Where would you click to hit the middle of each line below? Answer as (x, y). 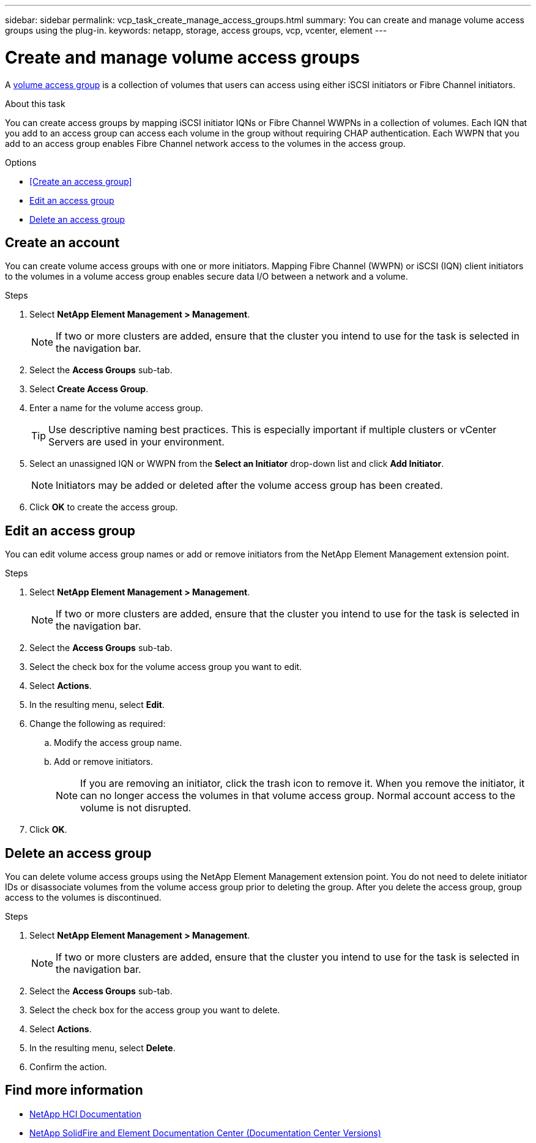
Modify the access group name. (118, 743)
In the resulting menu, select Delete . (102, 1048)
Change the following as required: (98, 724)
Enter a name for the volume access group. (116, 408)
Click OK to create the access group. (104, 507)
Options (21, 162)
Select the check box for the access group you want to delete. (155, 1010)
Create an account (62, 242)
